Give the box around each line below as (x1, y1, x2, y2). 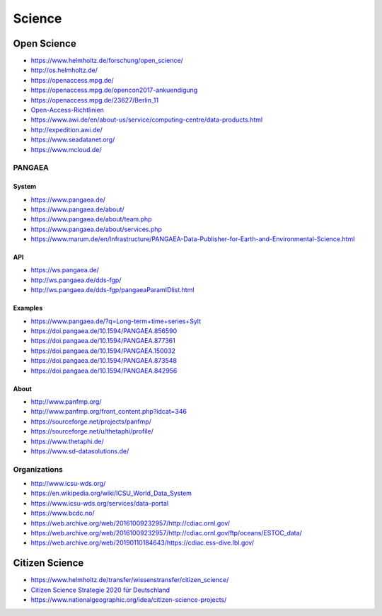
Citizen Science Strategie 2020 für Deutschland (30, 586, 170, 594)
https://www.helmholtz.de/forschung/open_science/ (30, 57, 183, 65)
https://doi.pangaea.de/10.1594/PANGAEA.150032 (30, 347, 176, 355)
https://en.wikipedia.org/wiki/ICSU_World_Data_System (30, 489, 192, 498)
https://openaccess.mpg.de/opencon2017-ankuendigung (30, 86, 198, 95)
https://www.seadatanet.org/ (30, 135, 115, 144)
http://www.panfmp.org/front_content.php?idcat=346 (30, 407, 187, 416)
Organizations (13, 464, 63, 474)
